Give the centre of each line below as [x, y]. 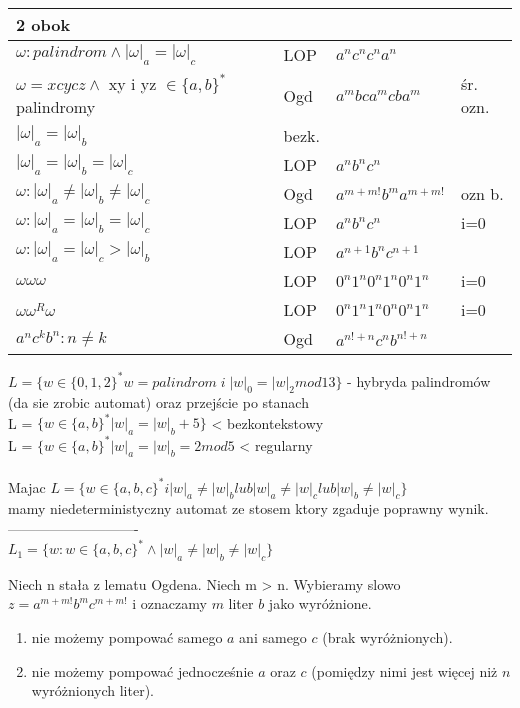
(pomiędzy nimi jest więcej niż [404, 670]
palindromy [56, 106]
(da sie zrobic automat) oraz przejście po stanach [158, 402]
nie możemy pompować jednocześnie [142, 670]
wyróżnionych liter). [93, 690]
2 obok [43, 24]
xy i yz [132, 83]
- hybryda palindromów [419, 380]
